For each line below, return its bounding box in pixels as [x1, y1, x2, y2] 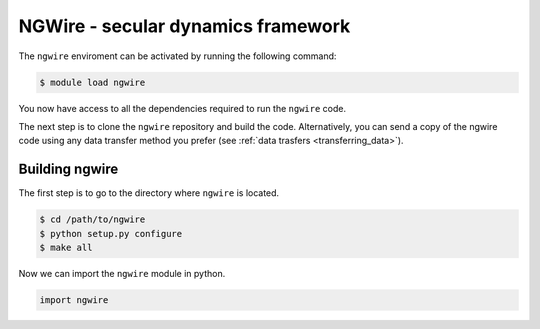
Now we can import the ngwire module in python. [18, 267, 226, 279]
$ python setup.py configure [39, 228, 183, 239]
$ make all [39, 241, 93, 253]
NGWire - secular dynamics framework [18, 15, 351, 37]
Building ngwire [18, 161, 119, 178]
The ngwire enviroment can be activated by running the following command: [18, 50, 337, 62]
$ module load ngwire [39, 76, 146, 88]
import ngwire [39, 294, 109, 305]
